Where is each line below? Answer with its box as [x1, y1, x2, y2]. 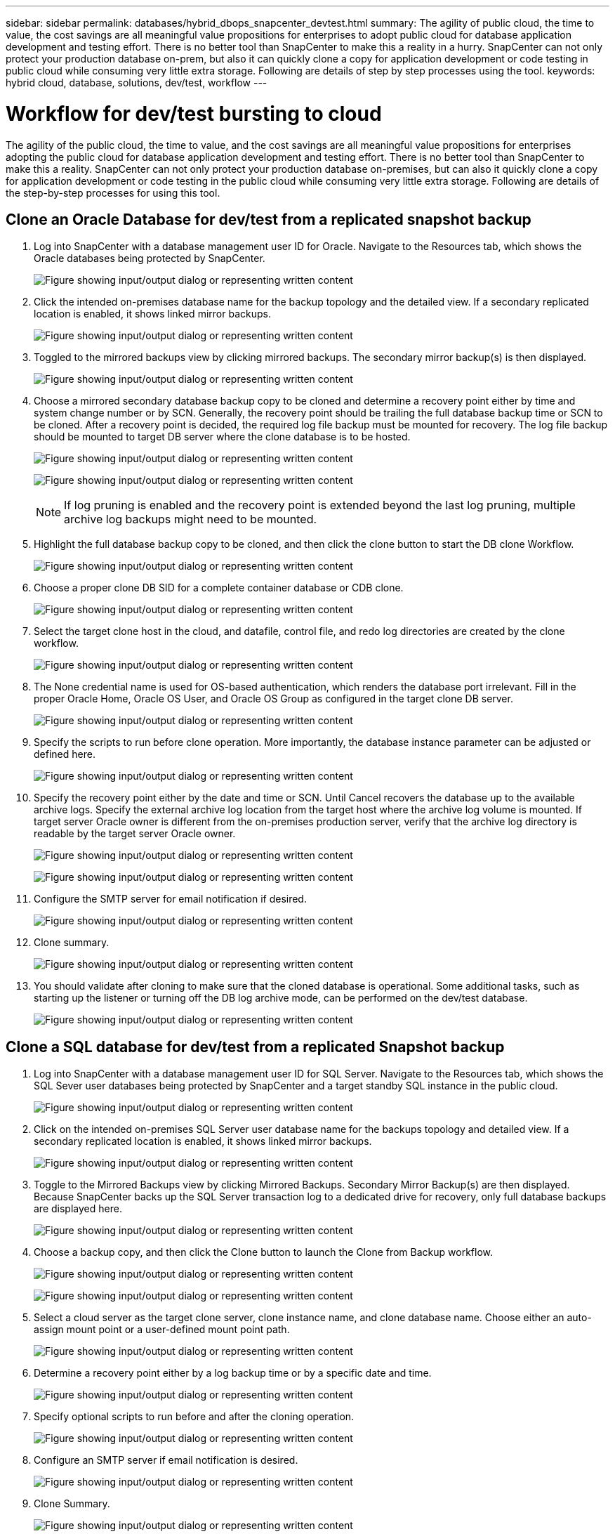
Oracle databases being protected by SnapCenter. [34, 252, 265, 265]
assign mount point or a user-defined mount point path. [34, 1323, 290, 1336]
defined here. [34, 748, 95, 761]
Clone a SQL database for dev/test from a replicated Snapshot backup [6, 1037, 505, 1056]
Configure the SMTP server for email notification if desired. [34, 893, 307, 905]
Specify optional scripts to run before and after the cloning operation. [34, 1410, 355, 1423]
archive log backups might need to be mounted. [64, 512, 317, 527]
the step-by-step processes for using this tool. [6, 186, 220, 199]
